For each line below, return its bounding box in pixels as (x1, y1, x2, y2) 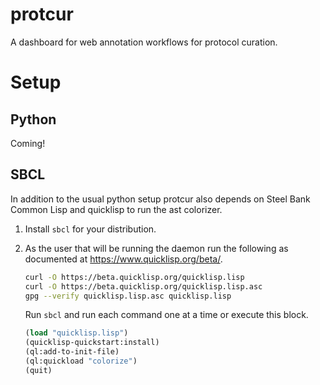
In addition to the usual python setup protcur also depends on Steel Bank (10, 193, 311, 205)
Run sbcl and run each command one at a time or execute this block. (24, 309, 309, 321)
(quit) (24, 365, 53, 375)
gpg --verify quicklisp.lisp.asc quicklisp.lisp (24, 291, 232, 301)
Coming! (10, 137, 46, 149)
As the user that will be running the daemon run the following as (24, 242, 289, 254)
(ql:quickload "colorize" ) (24, 356, 138, 366)
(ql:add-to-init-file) (24, 347, 120, 357)
